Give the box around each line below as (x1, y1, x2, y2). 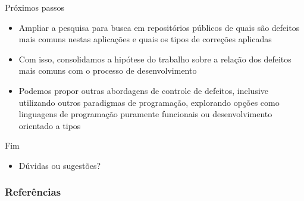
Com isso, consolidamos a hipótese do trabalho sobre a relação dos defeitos (18, 52, 292, 65)
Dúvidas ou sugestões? (18, 159, 101, 171)
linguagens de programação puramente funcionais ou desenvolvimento (18, 108, 272, 120)
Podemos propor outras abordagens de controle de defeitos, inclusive (18, 84, 269, 96)
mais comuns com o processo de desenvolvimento (18, 64, 197, 77)
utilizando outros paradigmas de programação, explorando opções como (18, 96, 280, 108)
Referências (5, 184, 61, 199)
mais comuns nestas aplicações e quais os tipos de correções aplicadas (18, 33, 272, 45)
